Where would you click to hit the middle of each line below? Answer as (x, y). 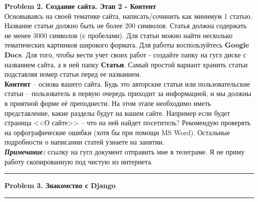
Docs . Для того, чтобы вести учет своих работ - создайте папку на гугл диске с (126, 54)
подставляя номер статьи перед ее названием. (73, 74)
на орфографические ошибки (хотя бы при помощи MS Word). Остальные (117, 132)
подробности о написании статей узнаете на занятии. (84, 142)
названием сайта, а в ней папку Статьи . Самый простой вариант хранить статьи (126, 64)
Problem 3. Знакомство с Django (60, 185)
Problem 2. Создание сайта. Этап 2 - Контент (80, 6)
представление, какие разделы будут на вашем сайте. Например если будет (117, 113)
